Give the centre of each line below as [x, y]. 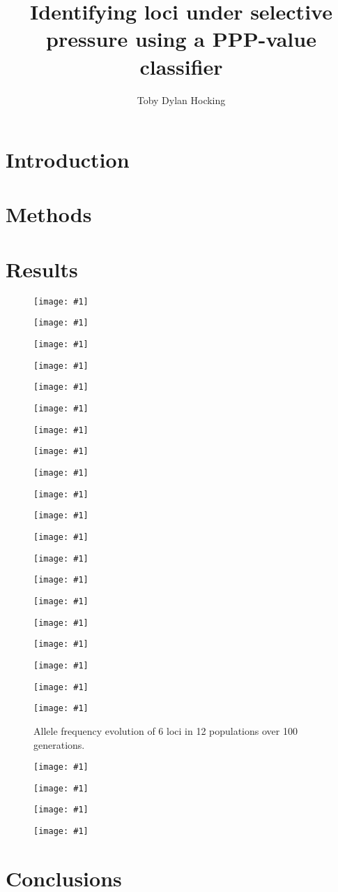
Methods [49, 214]
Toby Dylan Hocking [181, 100]
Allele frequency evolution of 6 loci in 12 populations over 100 [166, 730]
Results [42, 269]
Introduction [68, 160]
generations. [59, 744]
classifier [181, 66]
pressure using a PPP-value [181, 39]
